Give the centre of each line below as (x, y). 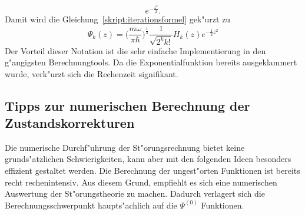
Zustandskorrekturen (70, 123)
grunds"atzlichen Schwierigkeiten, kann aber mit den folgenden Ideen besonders (148, 159)
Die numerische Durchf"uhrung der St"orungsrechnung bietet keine (125, 147)
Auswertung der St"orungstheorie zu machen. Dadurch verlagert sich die (135, 193)
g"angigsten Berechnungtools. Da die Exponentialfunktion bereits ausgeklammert (151, 62)
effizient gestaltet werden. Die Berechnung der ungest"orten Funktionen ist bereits (152, 171)
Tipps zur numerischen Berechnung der (127, 105)
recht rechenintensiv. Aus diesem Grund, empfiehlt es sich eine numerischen (141, 182)
